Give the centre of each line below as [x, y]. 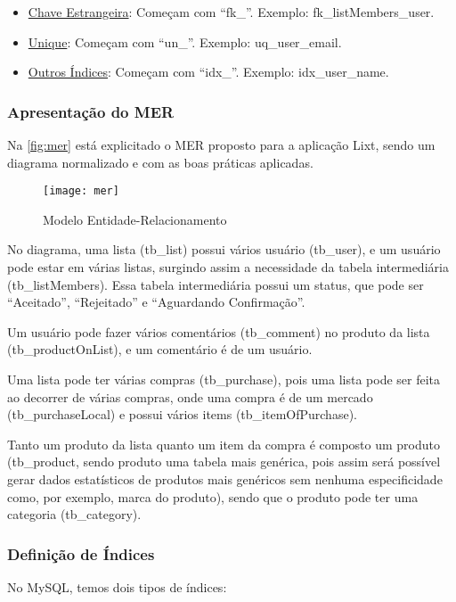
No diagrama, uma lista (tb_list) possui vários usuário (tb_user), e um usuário [224, 249]
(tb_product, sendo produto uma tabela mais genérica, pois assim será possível [224, 462]
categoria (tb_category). [74, 514]
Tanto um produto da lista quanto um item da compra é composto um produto [224, 444]
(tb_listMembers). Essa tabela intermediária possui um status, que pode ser [216, 284]
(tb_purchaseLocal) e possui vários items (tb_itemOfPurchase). [182, 414]
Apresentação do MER [91, 111]
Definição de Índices [81, 553]
